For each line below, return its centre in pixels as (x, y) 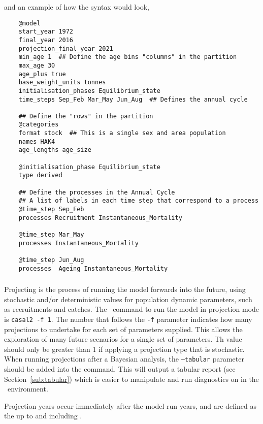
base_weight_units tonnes (62, 83)
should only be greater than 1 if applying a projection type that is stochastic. (124, 349)
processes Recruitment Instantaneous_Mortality (100, 218)
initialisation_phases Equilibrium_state (89, 91)
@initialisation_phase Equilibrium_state (89, 167)
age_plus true (42, 74)
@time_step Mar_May (51, 235)
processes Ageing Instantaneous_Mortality (93, 268)
